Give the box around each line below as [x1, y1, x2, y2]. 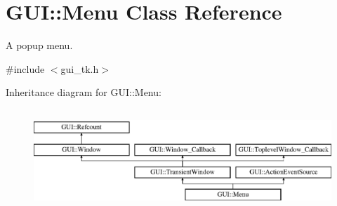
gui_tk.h [60, 61, 99, 76]
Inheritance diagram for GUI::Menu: [6, 85, 161, 99]
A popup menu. [6, 38, 73, 53]
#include [6, 61, 45, 76]
